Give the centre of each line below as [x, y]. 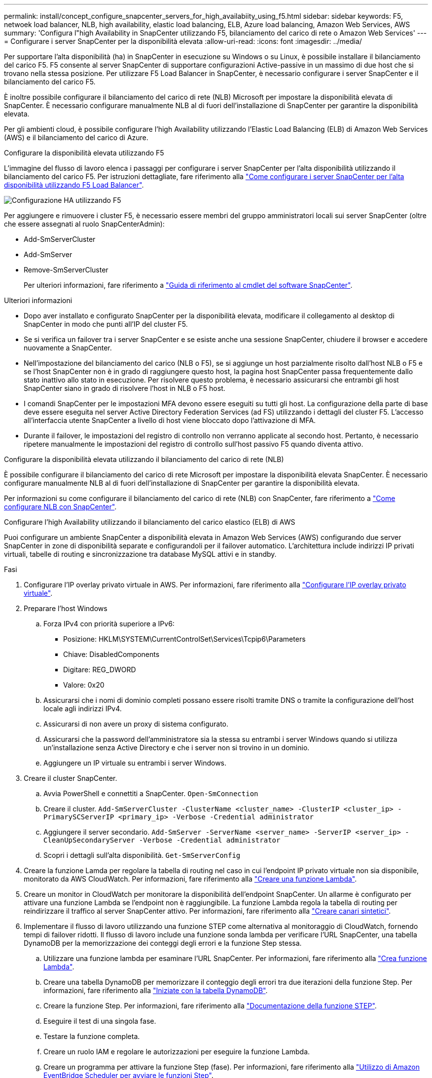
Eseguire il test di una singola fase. [100, 1021]
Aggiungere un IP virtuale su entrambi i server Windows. [135, 763]
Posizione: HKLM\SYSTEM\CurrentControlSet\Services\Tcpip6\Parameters [184, 639]
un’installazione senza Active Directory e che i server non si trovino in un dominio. [177, 748]
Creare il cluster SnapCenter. [71, 778]
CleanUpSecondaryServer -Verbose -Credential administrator [162, 840]
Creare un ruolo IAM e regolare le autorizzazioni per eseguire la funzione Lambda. [177, 1052]
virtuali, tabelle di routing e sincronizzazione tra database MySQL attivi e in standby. [140, 554]
